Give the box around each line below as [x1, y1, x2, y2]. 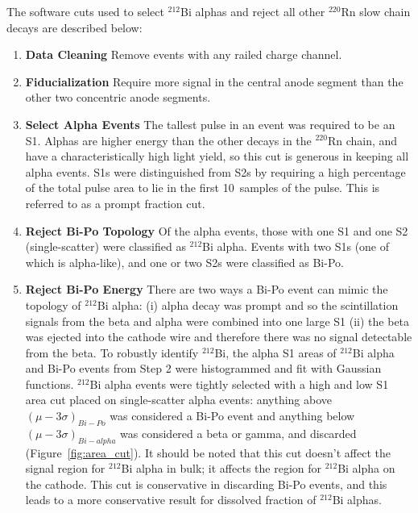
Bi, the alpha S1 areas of [214, 344, 337, 361]
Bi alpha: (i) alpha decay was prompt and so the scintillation [97, 296, 399, 313]
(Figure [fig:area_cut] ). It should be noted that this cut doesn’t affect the [25, 444, 391, 461]
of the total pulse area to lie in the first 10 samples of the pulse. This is [25, 179, 380, 196]
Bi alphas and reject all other [180, 3, 325, 19]
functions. [25, 375, 74, 392]
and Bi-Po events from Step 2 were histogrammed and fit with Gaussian [25, 360, 382, 377]
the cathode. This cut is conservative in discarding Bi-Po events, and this [25, 475, 387, 492]
